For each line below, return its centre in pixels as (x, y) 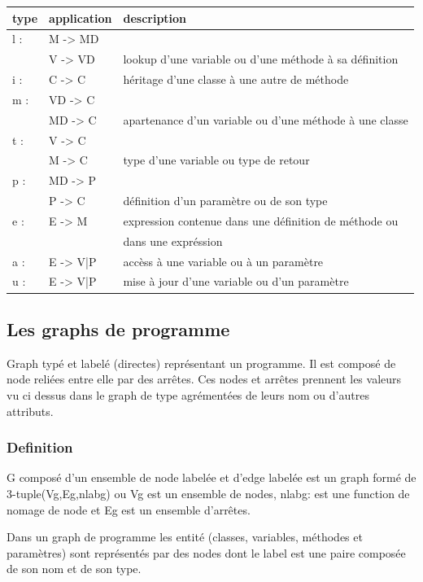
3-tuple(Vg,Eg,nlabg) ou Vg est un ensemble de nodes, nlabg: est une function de (208, 493)
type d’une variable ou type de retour (216, 160)
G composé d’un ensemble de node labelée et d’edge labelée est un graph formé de (211, 477)
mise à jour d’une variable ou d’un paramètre (236, 281)
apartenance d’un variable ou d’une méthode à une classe (266, 119)
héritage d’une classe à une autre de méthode (236, 79)
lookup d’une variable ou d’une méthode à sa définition (261, 59)
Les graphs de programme (118, 328)
